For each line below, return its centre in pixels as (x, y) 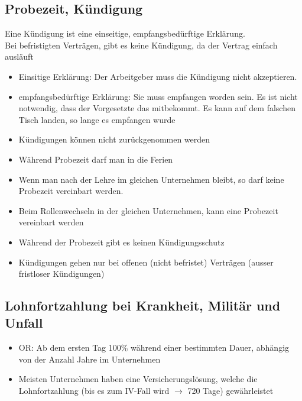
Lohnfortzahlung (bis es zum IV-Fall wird (94, 391)
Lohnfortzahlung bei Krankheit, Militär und (143, 305)
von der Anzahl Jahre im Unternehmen (90, 359)
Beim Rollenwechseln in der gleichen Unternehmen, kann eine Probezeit (148, 210)
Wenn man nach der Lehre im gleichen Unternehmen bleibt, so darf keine (151, 179)
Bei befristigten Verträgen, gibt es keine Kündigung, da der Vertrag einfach (141, 45)
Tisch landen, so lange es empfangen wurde (97, 119)
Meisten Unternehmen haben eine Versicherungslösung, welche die (138, 379)
